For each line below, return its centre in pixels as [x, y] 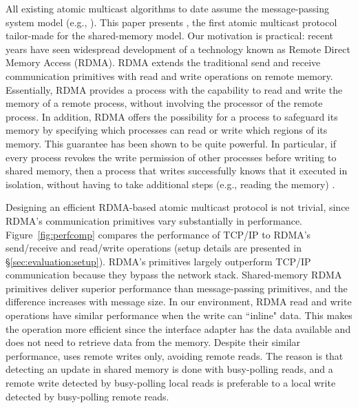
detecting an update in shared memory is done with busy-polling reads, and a [169, 369]
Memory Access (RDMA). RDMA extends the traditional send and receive [163, 62]
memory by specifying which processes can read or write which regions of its [167, 130]
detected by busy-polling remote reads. [87, 396]
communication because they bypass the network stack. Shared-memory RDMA [174, 275]
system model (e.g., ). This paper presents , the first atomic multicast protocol [171, 22]
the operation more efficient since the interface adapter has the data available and [178, 328]
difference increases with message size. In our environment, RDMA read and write [179, 302]
